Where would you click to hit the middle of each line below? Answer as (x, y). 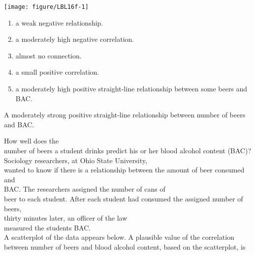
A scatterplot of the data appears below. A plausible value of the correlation (119, 237)
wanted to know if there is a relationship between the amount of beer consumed (124, 170)
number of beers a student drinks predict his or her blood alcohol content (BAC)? (128, 150)
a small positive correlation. (57, 72)
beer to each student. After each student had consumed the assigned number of (124, 198)
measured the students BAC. (48, 227)
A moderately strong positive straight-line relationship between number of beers (125, 115)
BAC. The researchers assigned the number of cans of (85, 189)
